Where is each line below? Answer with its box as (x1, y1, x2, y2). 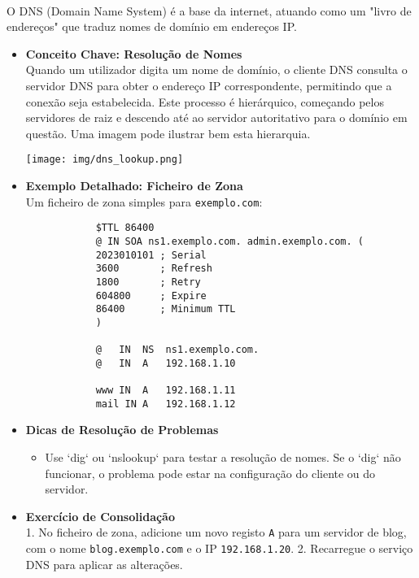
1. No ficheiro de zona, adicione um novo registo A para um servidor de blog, (25, 524, 407, 541)
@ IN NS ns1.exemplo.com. (95, 344, 260, 356)
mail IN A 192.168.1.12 (95, 398, 236, 410)
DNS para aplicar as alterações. (25, 555, 183, 572)
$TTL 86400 (95, 222, 155, 234)
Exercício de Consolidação (25, 507, 176, 524)
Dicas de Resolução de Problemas (25, 421, 219, 438)
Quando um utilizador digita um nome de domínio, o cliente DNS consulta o (25, 61, 408, 78)
